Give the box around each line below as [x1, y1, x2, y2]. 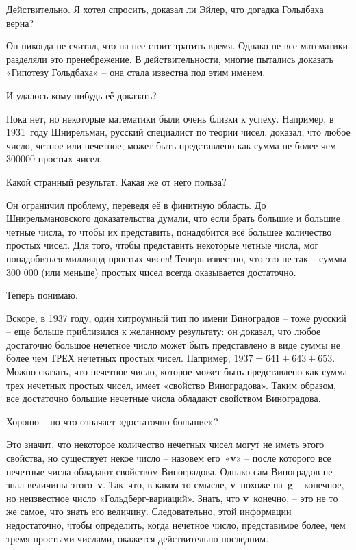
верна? [6, 15, 34, 29]
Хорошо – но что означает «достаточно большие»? [6, 414, 218, 428]
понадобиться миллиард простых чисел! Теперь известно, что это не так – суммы [6, 251, 346, 265]
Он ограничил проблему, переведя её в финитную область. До [6, 197, 266, 212]
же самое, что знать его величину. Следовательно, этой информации [6, 504, 292, 518]
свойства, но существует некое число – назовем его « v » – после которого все [6, 451, 331, 465]
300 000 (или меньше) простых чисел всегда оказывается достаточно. [6, 264, 296, 279]
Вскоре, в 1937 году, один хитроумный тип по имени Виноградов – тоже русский [6, 310, 346, 325]
